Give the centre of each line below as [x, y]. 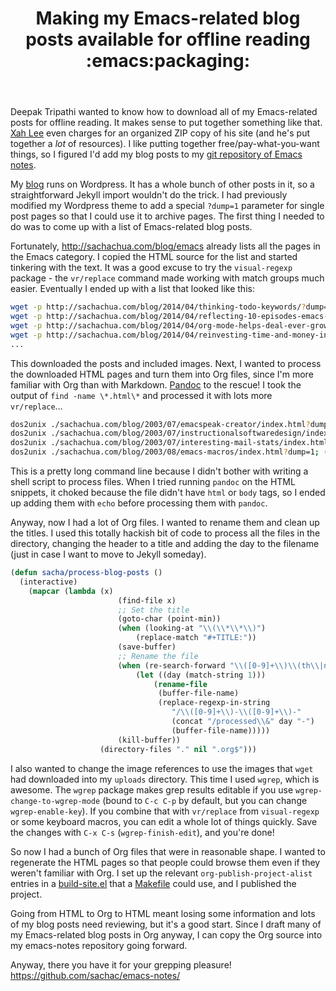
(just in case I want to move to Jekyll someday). [108, 554]
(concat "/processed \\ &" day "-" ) [243, 722]
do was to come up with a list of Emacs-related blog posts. [131, 227]
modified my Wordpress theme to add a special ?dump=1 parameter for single [167, 206]
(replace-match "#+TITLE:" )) [196, 638]
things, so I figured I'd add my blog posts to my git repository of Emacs [156, 154]
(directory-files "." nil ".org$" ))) [178, 749]
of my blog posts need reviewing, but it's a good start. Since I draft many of [166, 924]
